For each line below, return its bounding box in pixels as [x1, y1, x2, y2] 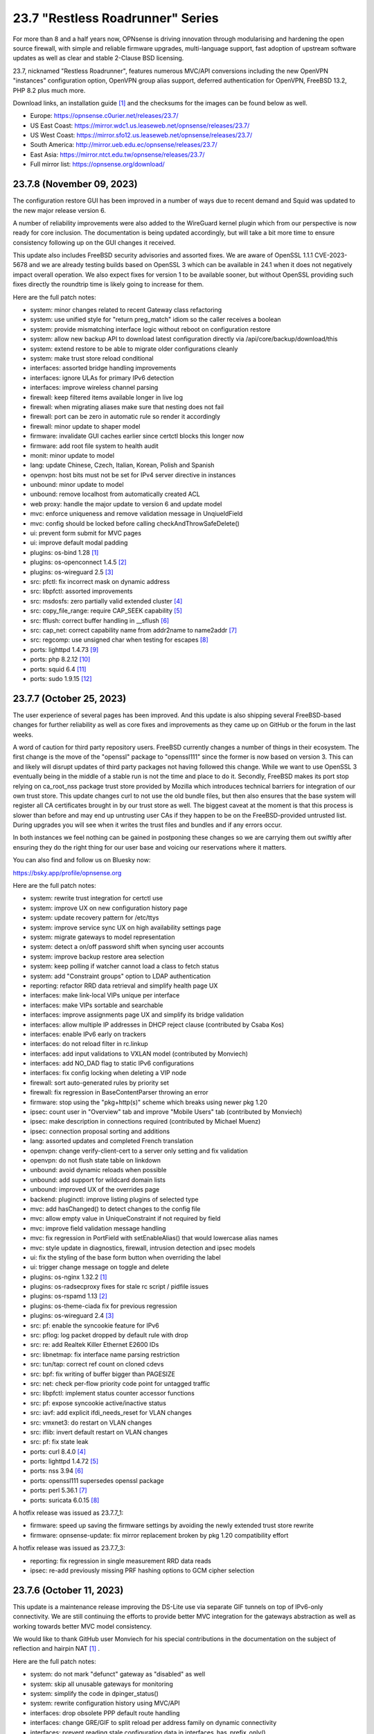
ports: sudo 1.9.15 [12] [30, 674, 93, 683]
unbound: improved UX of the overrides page [30, 1185, 160, 1194]
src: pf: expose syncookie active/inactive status [30, 1398, 166, 1407]
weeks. [12, 730, 34, 739]
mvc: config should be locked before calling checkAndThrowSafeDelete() [30, 519, 240, 527]
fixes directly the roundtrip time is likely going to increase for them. [12, 280, 204, 289]
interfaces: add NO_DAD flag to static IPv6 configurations [30, 1059, 194, 1067]
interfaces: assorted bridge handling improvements [30, 364, 177, 372]
